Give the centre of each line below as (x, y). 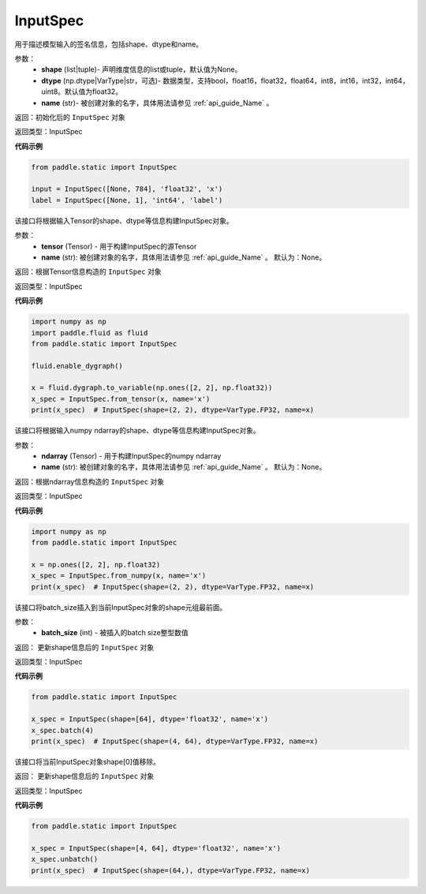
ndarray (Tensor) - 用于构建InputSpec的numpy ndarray (131, 456)
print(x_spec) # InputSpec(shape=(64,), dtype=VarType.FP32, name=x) (171, 870)
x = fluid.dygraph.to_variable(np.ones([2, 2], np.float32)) (152, 388)
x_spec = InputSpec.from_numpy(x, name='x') (119, 576)
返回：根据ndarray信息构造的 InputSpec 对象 (90, 481)
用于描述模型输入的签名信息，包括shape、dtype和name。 (109, 44)
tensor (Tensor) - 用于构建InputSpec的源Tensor (119, 246)
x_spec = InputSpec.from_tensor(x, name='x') (121, 399)
